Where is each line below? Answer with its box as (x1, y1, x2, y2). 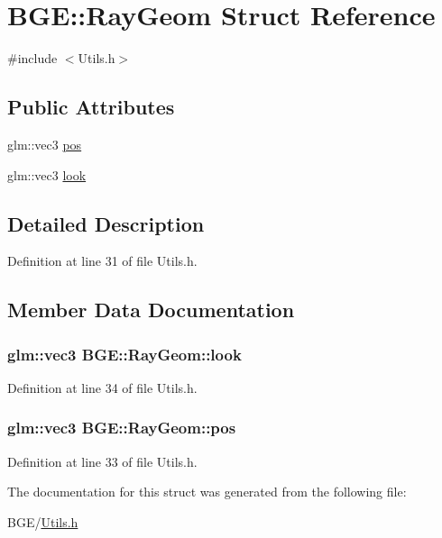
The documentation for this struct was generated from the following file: (7, 482, 407, 501)
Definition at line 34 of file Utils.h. (7, 378, 198, 397)
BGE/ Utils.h (7, 512, 78, 531)
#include (7, 49, 58, 68)
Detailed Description (7, 209, 205, 237)
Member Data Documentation (7, 296, 295, 324)
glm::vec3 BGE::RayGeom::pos (7, 416, 236, 439)
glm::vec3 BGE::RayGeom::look (7, 342, 242, 365)
